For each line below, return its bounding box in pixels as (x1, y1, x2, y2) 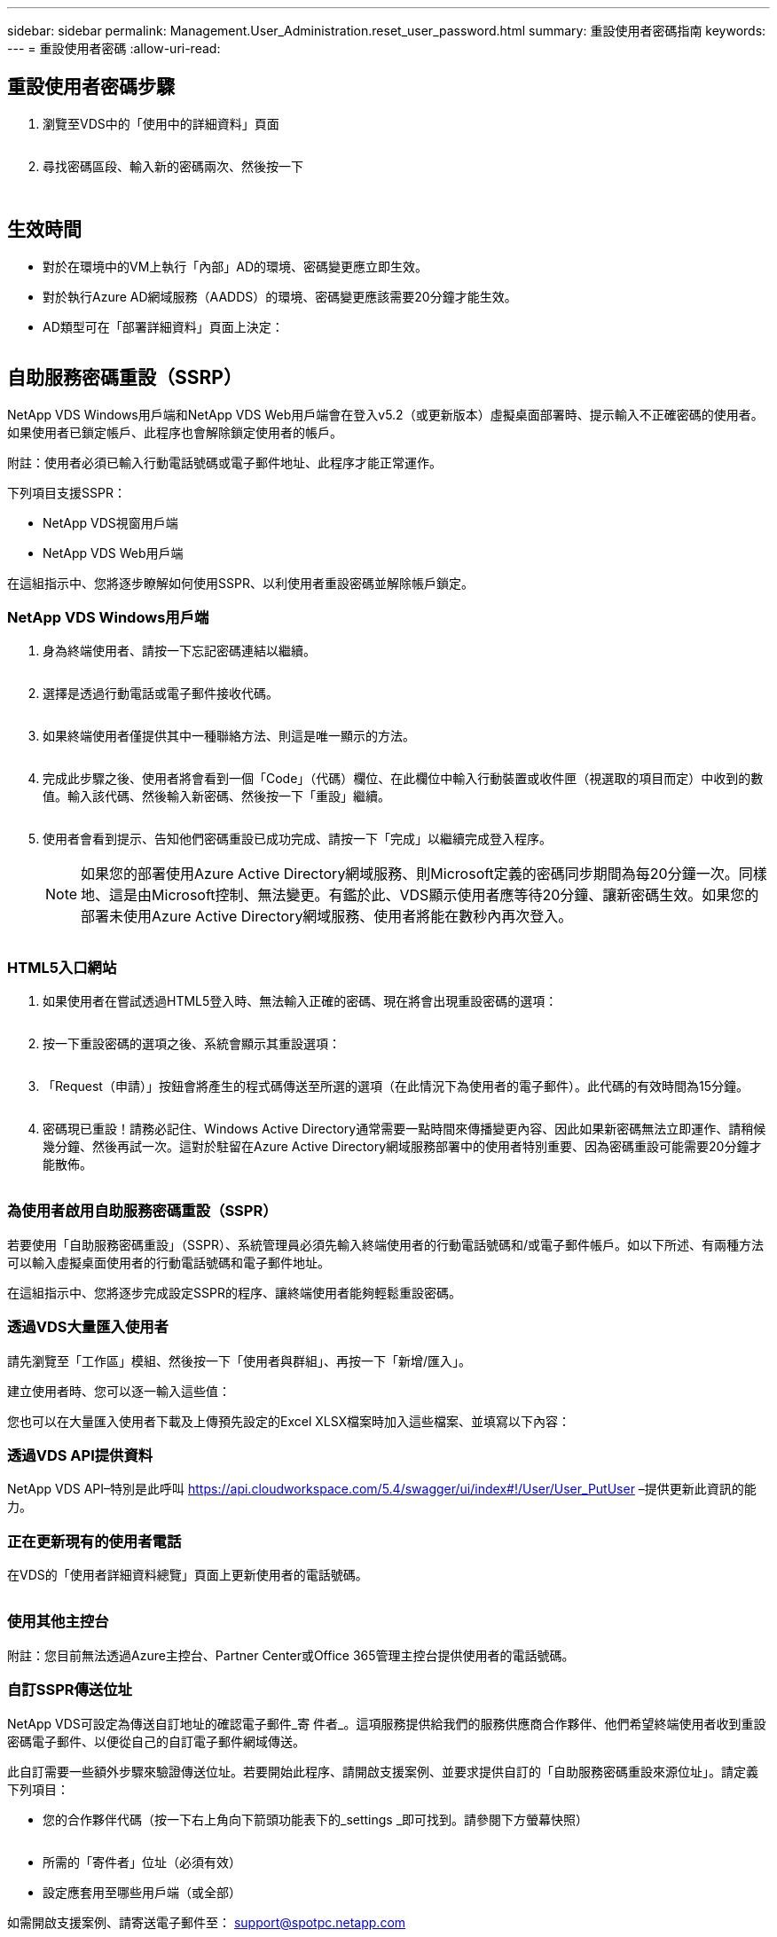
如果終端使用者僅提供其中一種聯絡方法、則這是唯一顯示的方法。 (43, 728, 415, 744)
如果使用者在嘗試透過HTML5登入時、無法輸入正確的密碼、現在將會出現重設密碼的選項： (43, 993, 558, 1009)
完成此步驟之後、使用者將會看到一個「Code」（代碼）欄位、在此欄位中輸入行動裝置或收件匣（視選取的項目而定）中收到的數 (43, 771, 764, 787)
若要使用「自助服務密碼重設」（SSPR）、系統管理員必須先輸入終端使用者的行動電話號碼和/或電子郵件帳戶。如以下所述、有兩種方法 (7, 1236, 764, 1252)
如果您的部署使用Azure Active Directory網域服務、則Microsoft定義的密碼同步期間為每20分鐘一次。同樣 (81, 865, 767, 883)
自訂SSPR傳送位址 (7, 1681, 132, 1699)
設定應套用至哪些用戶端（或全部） (43, 1884, 241, 1900)
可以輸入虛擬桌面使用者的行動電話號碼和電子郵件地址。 (7, 1254, 330, 1270)
